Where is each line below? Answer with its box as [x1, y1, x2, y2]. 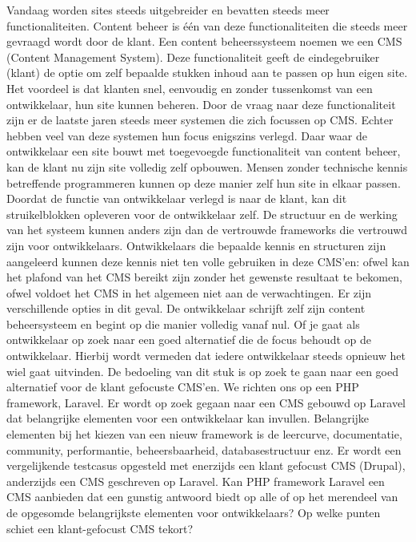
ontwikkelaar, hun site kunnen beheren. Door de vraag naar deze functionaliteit [6, 95, 396, 112]
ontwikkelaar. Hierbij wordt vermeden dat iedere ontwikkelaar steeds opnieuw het [6, 347, 406, 364]
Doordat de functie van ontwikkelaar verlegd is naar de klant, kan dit [6, 190, 347, 207]
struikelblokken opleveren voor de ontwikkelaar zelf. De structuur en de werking [6, 205, 398, 222]
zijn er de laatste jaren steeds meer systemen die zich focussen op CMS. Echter [6, 111, 394, 128]
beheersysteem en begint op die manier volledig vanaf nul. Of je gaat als [6, 315, 360, 332]
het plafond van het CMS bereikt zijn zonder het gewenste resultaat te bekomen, [6, 269, 402, 285]
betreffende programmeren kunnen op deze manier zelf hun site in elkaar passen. [6, 174, 401, 191]
